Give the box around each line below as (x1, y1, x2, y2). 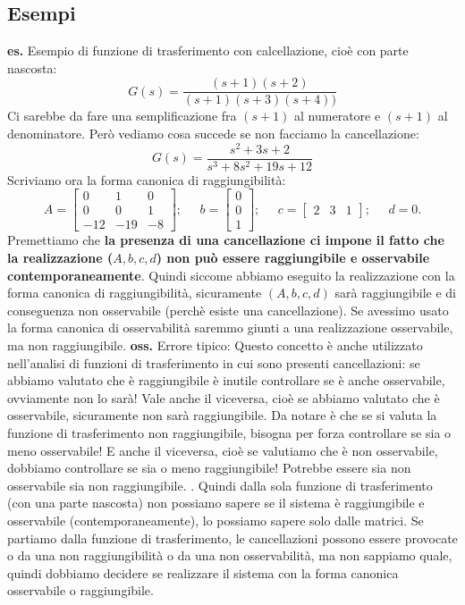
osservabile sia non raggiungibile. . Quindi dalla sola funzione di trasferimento (7, 475, 433, 494)
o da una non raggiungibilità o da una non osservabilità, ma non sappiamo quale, (7, 546, 452, 565)
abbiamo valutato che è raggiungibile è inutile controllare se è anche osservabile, (7, 371, 445, 390)
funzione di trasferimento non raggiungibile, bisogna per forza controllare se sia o (7, 424, 452, 441)
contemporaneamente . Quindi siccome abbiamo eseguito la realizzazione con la (7, 265, 455, 284)
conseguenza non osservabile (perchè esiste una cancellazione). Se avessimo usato (7, 300, 449, 319)
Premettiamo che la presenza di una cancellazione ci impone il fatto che (7, 231, 444, 249)
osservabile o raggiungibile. (7, 581, 154, 600)
